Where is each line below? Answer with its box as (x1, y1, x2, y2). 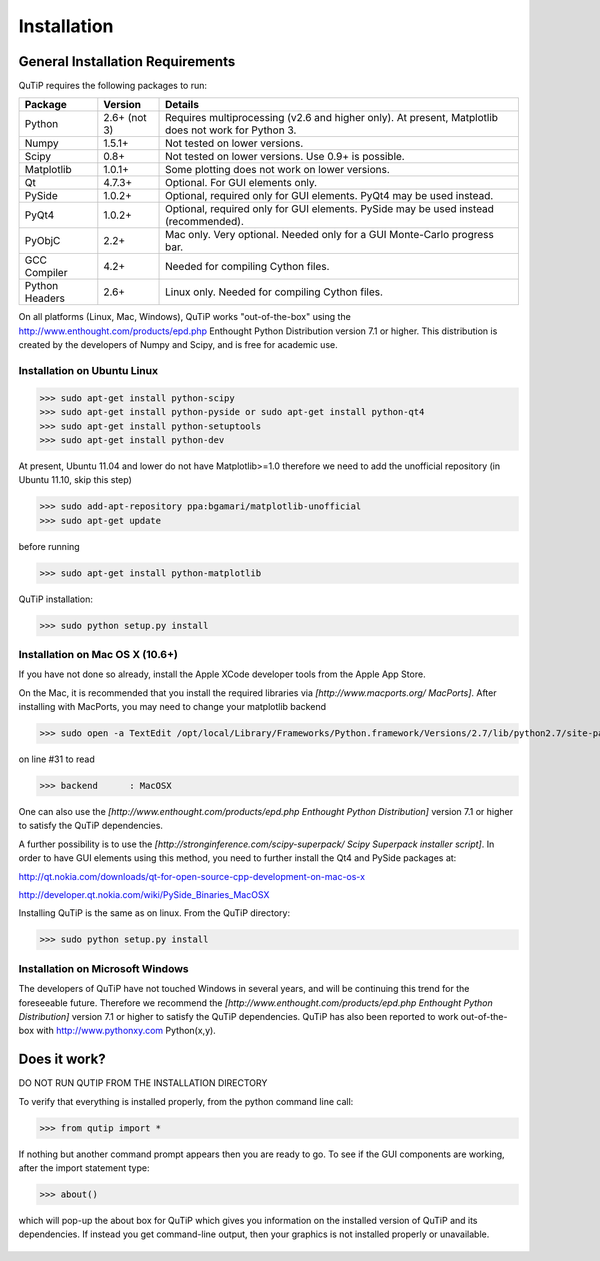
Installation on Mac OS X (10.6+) (18, 648, 179, 661)
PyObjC (24, 234, 61, 248)
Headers (24, 291, 65, 305)
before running (18, 540, 80, 552)
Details (165, 98, 200, 112)
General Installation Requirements (18, 53, 236, 70)
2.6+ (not (103, 111, 147, 125)
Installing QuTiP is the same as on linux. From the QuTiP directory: (18, 907, 290, 919)
